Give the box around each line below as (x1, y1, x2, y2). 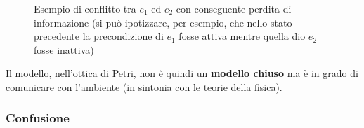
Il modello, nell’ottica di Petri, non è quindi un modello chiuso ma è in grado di (6, 66, 358, 80)
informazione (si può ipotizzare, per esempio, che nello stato (34, 15, 292, 29)
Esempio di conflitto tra (34, 1, 136, 15)
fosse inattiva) (34, 42, 94, 57)
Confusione (6, 109, 70, 127)
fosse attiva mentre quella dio (178, 29, 306, 43)
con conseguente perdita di (176, 1, 292, 15)
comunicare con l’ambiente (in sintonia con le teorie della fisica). (6, 79, 282, 94)
